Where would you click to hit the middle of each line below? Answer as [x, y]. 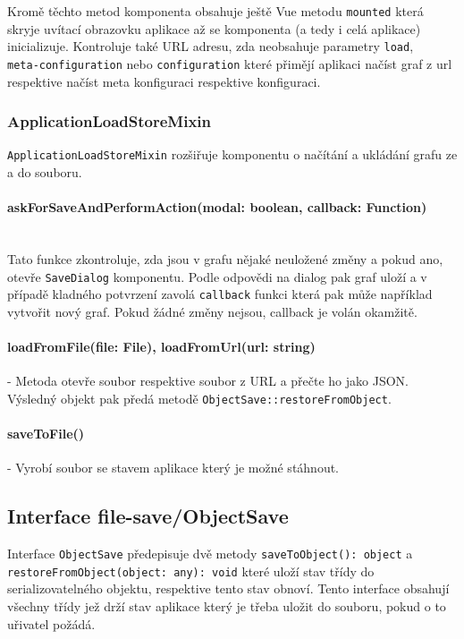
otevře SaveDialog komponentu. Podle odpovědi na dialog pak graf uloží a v [217, 276]
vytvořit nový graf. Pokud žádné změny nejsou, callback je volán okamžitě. [212, 311]
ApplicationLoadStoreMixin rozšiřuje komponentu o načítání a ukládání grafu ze [232, 154]
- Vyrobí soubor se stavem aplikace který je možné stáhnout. [173, 468]
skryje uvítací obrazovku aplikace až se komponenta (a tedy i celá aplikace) [214, 28]
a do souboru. [45, 172]
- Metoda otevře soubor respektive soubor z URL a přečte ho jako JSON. [208, 381]
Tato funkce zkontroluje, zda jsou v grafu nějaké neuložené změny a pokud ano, [225, 259]
